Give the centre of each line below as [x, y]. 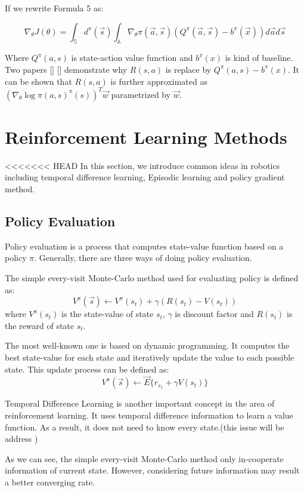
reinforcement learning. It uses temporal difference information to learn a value [149, 415]
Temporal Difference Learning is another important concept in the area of [140, 403]
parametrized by [141, 94]
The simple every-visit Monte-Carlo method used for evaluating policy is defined [152, 277]
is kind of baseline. [259, 58]
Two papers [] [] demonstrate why [66, 69]
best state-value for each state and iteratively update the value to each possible [150, 357]
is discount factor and [214, 314]
